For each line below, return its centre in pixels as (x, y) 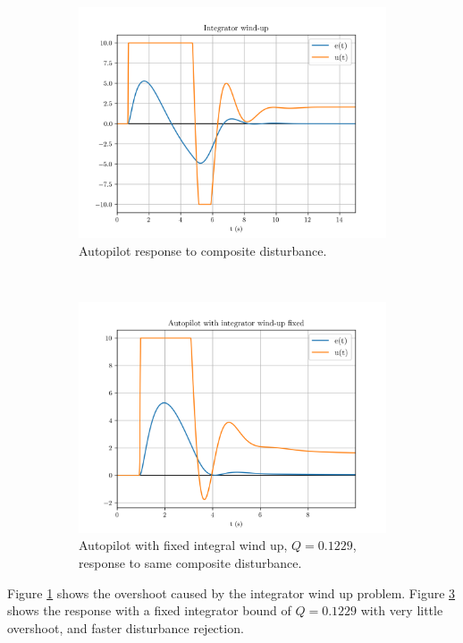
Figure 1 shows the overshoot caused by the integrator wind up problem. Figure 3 (231, 592)
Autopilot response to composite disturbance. (203, 250)
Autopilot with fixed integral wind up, (183, 545)
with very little (402, 610)
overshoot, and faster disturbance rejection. (126, 627)
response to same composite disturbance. (190, 562)
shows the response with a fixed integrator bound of (149, 610)
